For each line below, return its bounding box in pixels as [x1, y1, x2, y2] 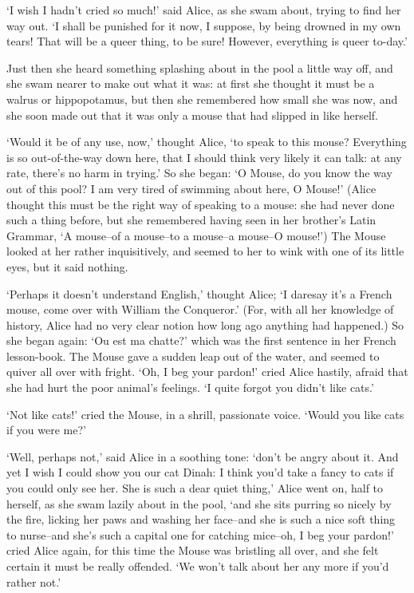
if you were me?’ [6, 421, 86, 438]
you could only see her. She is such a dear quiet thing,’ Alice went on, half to [6, 480, 384, 496]
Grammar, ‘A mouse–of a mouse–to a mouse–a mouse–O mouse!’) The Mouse [6, 227, 386, 243]
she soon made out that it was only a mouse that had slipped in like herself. [6, 106, 378, 123]
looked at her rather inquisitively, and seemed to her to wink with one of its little [6, 243, 404, 259]
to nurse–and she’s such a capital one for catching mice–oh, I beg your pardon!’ [6, 526, 394, 543]
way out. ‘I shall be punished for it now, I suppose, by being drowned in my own [6, 17, 401, 34]
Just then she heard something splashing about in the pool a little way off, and [6, 59, 393, 76]
